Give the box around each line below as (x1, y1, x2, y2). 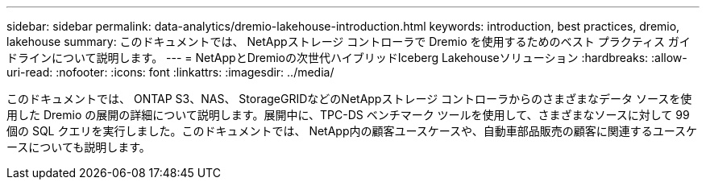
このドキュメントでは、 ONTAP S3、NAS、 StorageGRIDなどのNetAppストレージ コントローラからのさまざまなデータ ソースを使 (6, 92, 692, 105)
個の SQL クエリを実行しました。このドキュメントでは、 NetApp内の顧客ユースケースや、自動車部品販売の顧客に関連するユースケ (6, 124, 697, 138)
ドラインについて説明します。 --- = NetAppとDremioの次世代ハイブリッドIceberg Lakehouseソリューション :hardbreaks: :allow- (6, 51, 687, 64)
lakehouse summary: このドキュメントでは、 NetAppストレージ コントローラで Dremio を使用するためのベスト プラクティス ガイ (6, 35, 691, 48)
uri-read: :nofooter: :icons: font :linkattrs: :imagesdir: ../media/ (6, 65, 334, 79)
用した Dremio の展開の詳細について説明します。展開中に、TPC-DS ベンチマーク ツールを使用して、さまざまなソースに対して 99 (6, 108, 690, 122)
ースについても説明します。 (6, 140, 151, 154)
